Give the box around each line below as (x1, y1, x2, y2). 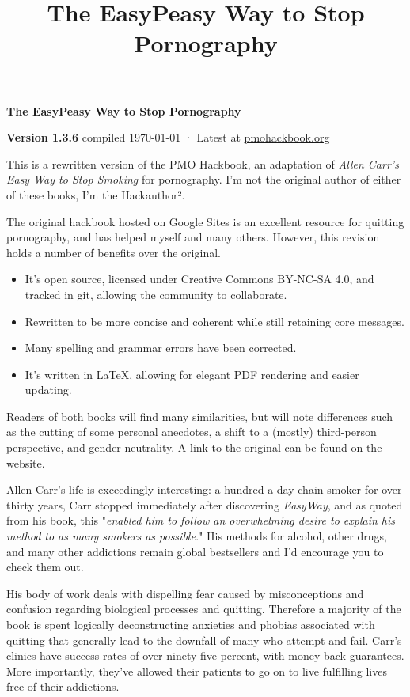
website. (6, 454, 45, 471)
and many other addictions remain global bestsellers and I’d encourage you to (6, 543, 384, 559)
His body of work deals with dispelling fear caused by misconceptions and (6, 585, 364, 601)
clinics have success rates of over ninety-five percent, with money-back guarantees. (6, 647, 404, 664)
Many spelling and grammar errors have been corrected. (25, 339, 297, 356)
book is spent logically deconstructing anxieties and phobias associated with (6, 616, 375, 632)
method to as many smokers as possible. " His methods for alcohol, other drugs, (6, 528, 387, 544)
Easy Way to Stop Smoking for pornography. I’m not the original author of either (6, 171, 401, 188)
